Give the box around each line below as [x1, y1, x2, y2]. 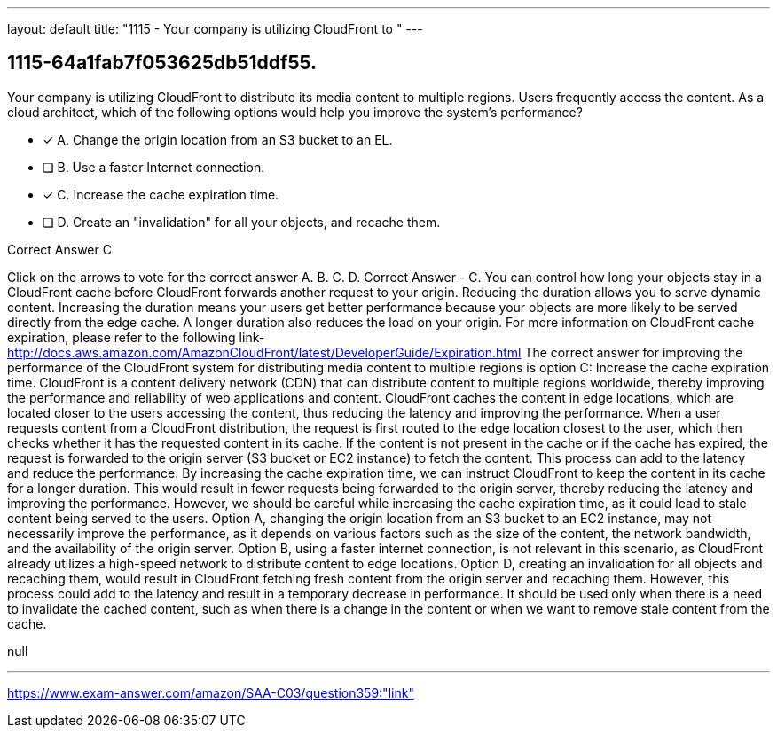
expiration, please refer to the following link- [7, 329, 265, 345]
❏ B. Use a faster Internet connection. [43, 159, 265, 175]
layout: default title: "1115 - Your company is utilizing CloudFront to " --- [7, 21, 423, 36]
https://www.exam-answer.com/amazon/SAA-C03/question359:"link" [7, 684, 414, 700]
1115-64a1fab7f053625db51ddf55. [7, 51, 318, 74]
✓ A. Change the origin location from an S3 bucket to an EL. [43, 131, 393, 147]
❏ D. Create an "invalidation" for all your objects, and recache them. [43, 214, 441, 230]
